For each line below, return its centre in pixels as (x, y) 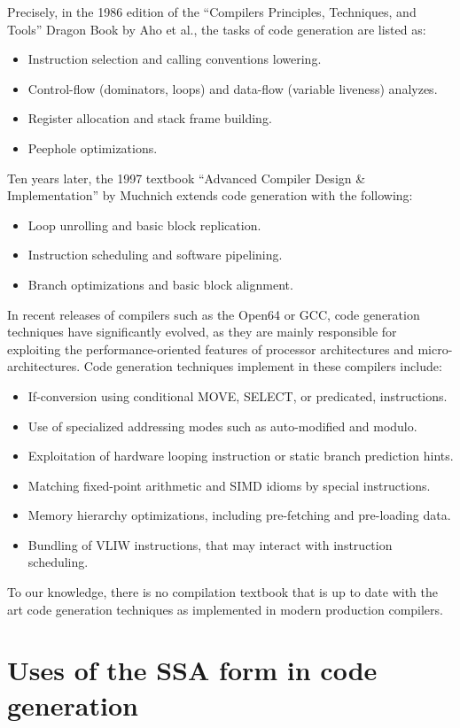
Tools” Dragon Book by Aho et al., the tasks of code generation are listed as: (217, 29)
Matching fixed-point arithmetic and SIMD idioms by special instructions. (229, 485)
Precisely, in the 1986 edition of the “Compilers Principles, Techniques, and (212, 12)
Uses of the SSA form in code (192, 670)
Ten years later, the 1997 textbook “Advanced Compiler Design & (187, 178)
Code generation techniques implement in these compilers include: (263, 366)
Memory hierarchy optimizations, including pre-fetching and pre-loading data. (239, 515)
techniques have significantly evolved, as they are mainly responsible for (202, 332)
